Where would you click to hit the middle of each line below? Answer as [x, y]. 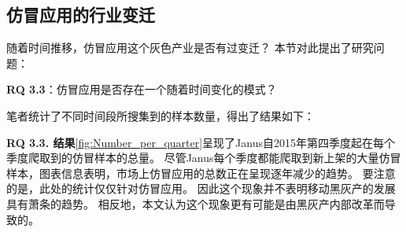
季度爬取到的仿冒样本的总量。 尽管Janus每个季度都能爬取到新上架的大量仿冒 [204, 158]
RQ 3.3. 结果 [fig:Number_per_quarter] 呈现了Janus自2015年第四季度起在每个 [201, 142]
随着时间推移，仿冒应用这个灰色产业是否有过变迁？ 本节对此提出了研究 [190, 48]
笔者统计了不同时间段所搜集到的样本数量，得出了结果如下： [161, 115]
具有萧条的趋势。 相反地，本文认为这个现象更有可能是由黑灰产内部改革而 [196, 203]
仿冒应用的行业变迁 [81, 15]
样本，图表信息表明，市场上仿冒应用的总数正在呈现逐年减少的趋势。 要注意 [201, 173]
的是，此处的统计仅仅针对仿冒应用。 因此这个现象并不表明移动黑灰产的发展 [201, 188]
